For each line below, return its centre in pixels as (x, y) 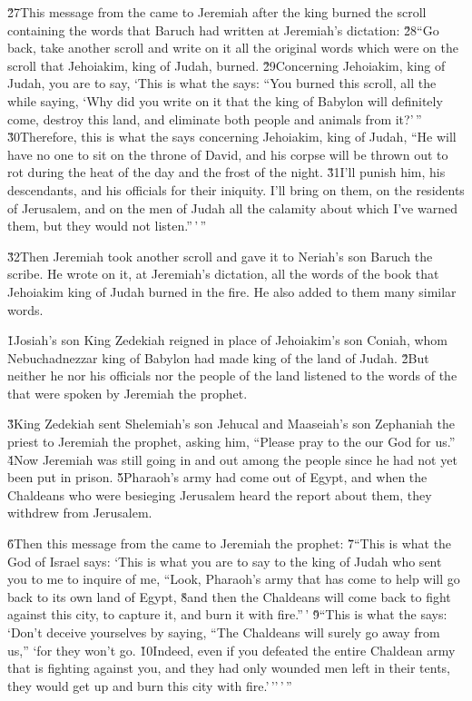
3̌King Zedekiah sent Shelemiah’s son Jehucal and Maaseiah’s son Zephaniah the (231, 424)
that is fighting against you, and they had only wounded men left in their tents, (229, 668)
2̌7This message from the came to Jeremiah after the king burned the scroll (217, 12)
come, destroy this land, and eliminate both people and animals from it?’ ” (215, 118)
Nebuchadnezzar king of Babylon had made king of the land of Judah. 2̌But (218, 357)
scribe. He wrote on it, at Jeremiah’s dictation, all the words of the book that (223, 274)
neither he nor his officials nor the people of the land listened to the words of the (232, 375)
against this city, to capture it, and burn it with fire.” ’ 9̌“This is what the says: (227, 614)
